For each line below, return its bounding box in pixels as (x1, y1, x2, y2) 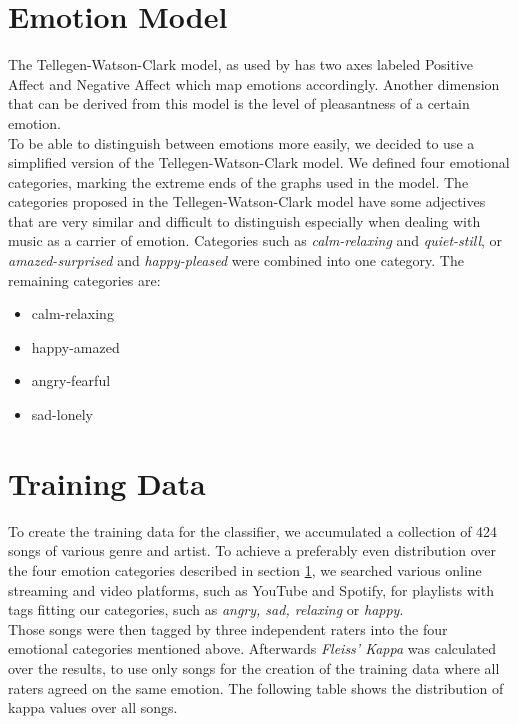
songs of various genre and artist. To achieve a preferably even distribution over (8, 540, 496, 561)
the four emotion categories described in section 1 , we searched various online (8, 559, 482, 580)
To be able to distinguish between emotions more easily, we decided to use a (8, 132, 475, 153)
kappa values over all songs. (8, 697, 178, 718)
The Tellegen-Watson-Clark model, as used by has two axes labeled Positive (8, 54, 473, 75)
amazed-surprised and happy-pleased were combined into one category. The (8, 250, 464, 271)
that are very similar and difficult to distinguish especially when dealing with (8, 210, 481, 231)
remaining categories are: (8, 269, 161, 290)
